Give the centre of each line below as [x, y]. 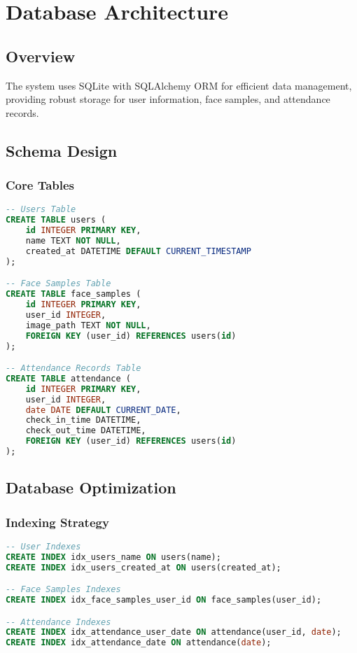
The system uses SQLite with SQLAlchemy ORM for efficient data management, [179, 85]
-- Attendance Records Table [73, 368]
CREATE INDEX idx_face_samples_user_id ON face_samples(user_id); [164, 600]
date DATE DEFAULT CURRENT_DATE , [103, 410]
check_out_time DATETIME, [86, 431]
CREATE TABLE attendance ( [68, 378]
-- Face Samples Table [58, 284]
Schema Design [62, 150]
